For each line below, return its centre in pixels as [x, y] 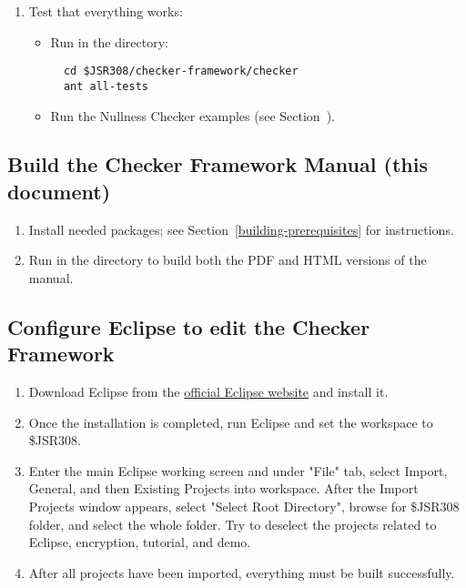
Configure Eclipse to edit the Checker [189, 326]
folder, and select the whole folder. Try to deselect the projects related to [233, 524]
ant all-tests [106, 86]
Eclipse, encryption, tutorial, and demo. [140, 542]
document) [59, 191]
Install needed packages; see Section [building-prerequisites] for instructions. [241, 229]
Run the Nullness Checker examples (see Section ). [192, 115]
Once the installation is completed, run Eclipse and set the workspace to [231, 422]
